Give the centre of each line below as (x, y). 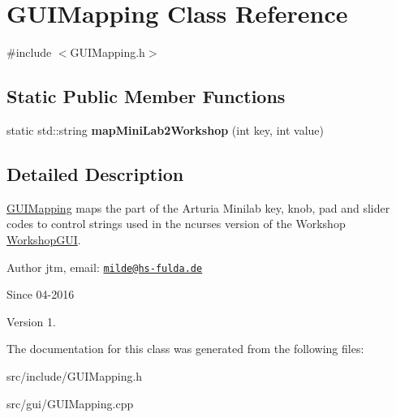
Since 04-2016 (41, 294)
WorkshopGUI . (44, 239)
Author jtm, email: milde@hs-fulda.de (105, 267)
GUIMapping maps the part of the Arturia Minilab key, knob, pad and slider (198, 207)
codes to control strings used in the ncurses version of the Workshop (176, 224)
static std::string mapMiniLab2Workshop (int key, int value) (165, 129)
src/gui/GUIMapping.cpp (70, 403)
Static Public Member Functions (146, 96)
